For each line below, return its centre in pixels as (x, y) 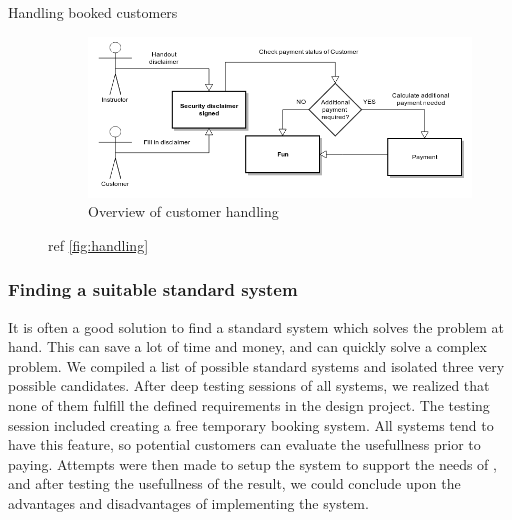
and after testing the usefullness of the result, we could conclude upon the (234, 483)
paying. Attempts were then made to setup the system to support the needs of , (252, 463)
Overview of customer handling (183, 211)
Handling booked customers (93, 12)
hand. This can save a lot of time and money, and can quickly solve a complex (247, 346)
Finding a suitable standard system (153, 289)
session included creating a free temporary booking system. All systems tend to (251, 424)
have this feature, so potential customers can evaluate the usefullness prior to (244, 444)
